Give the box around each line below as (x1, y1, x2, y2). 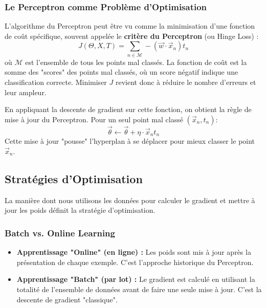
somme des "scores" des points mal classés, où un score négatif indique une (5, 67, 238, 77)
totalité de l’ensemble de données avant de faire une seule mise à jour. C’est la (16, 283, 262, 294)
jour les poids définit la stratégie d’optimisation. (5, 205, 156, 215)
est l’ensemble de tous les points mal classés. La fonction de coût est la (25, 56, 247, 67)
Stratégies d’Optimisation (5, 170, 143, 186)
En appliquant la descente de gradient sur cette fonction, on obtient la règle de (5, 104, 252, 115)
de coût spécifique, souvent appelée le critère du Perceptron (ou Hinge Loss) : (5, 30, 259, 41)
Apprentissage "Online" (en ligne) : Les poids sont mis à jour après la (16, 247, 251, 257)
